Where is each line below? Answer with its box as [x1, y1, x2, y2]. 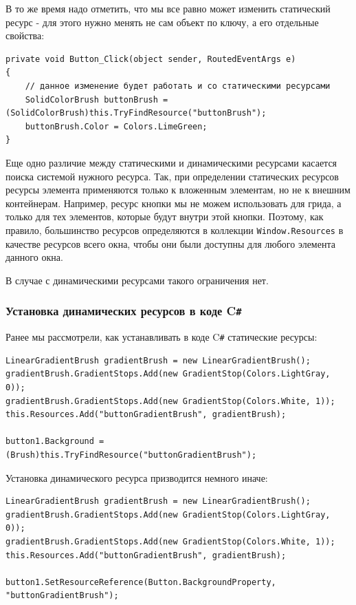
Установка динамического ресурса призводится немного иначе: [5, 470, 268, 485]
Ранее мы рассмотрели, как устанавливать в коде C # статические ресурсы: [5, 330, 318, 344]
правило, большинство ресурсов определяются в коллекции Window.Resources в [5, 222, 344, 237]
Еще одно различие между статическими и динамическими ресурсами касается [5, 155, 337, 169]
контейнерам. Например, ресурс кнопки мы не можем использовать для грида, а [5, 195, 342, 210]
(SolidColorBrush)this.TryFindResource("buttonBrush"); [5, 108, 267, 118]
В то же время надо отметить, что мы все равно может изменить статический [5, 1, 331, 15]
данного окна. [5, 250, 63, 264]
